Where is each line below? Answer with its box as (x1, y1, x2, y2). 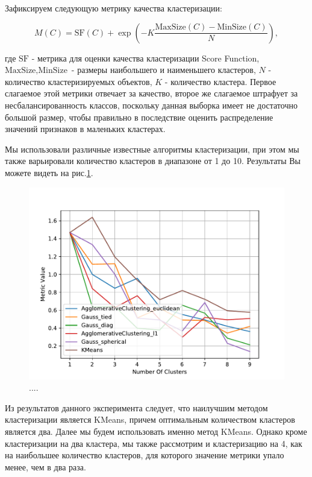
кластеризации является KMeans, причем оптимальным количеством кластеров (5, 413, 295, 426)
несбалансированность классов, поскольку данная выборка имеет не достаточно (5, 98, 298, 111)
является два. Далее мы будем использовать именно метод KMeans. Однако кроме (5, 425, 307, 437)
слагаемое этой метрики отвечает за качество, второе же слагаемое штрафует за (5, 87, 298, 100)
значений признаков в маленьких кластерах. (5, 122, 166, 135)
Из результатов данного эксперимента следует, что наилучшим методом (5, 401, 268, 414)
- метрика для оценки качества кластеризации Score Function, (31, 51, 260, 64)
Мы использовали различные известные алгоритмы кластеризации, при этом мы (5, 142, 299, 155)
